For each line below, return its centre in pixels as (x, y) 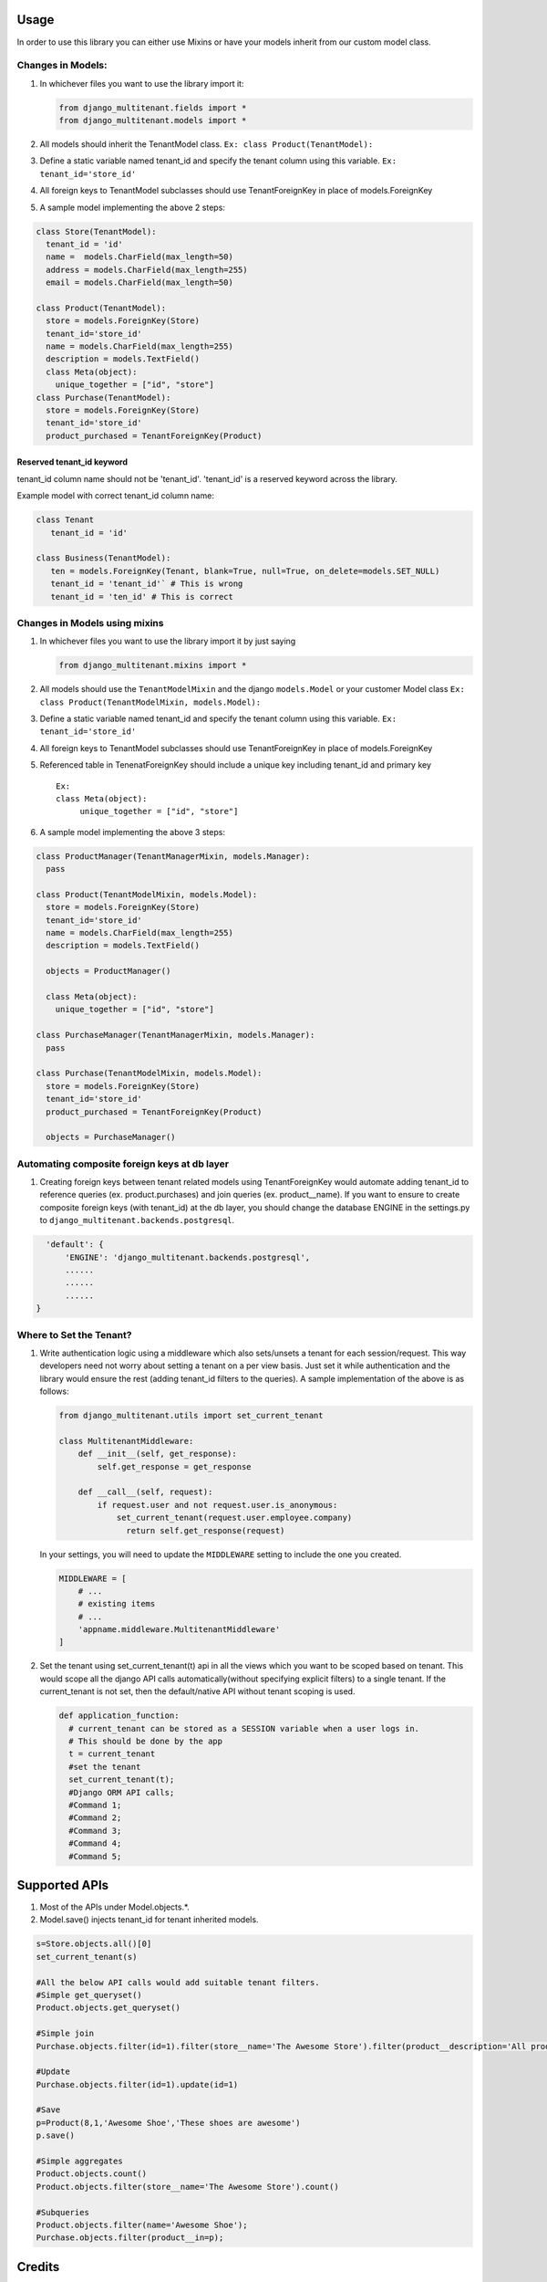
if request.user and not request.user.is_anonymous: (217, 1505)
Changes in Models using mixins (90, 623)
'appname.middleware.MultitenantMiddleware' (179, 1630)
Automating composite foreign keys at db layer (123, 1164)
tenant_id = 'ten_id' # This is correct (142, 597)
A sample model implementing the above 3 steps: (132, 832)
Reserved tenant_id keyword (72, 462)
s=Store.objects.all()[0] (94, 1944)
